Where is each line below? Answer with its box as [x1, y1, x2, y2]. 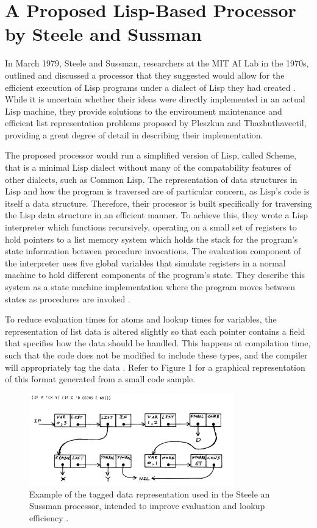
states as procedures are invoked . [5, 292, 130, 305]
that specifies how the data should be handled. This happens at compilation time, [5, 337, 311, 349]
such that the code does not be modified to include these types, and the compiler [5, 348, 308, 361]
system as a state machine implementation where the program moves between [5, 280, 296, 293]
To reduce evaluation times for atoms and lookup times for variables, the [5, 313, 277, 326]
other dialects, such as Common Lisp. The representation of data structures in [5, 173, 297, 185]
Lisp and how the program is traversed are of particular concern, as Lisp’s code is [5, 185, 310, 198]
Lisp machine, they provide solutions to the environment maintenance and [5, 104, 282, 117]
